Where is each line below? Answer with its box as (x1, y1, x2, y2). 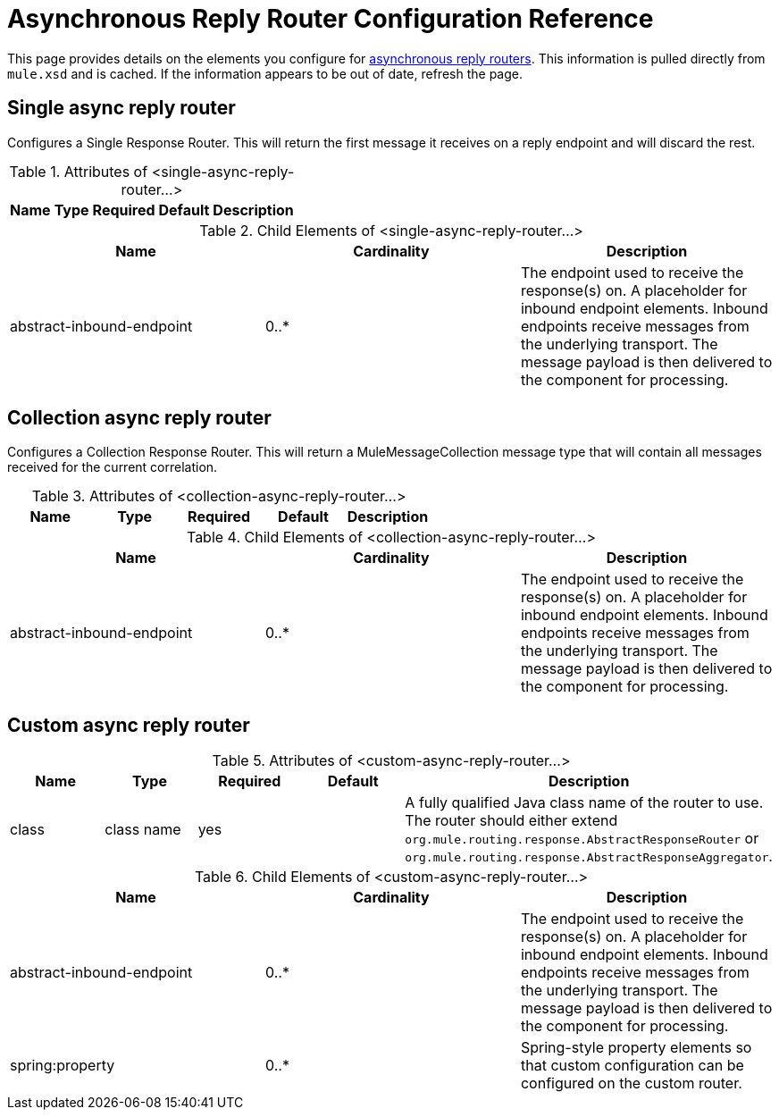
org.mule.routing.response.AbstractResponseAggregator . (405, 847, 773, 866)
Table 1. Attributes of (9, 162, 148, 181)
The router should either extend (405, 811, 618, 830)
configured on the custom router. (520, 1074, 742, 1093)
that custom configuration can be (520, 1056, 744, 1075)
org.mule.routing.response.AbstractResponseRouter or (405, 829, 759, 848)
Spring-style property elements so (520, 1038, 752, 1057)
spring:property (10, 1056, 115, 1075)
